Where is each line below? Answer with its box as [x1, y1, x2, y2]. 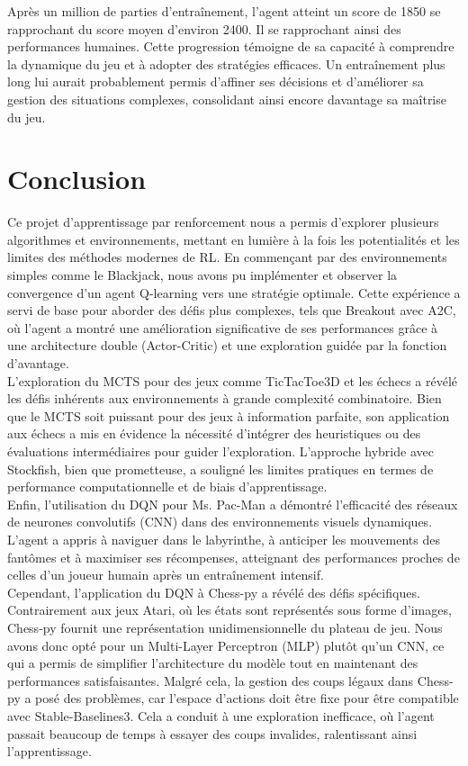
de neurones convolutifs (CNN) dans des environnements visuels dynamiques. [7, 512, 433, 531]
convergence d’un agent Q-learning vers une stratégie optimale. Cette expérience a [7, 283, 461, 302]
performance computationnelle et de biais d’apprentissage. [7, 477, 328, 496]
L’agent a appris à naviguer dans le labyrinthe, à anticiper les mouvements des [7, 529, 440, 548]
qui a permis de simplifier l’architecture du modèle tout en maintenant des [7, 653, 418, 672]
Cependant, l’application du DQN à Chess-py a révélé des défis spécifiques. [7, 582, 420, 601]
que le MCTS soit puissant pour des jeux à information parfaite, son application [7, 406, 450, 425]
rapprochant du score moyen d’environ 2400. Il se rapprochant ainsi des [7, 19, 401, 38]
